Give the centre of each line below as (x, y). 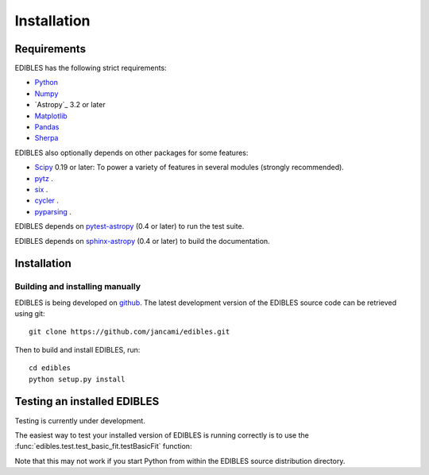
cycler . (47, 201)
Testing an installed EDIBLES (87, 402)
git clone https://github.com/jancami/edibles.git (129, 332)
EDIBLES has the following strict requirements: (91, 68)
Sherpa (46, 138)
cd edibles (50, 368)
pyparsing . (53, 211)
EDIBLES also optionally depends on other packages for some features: (131, 153)
